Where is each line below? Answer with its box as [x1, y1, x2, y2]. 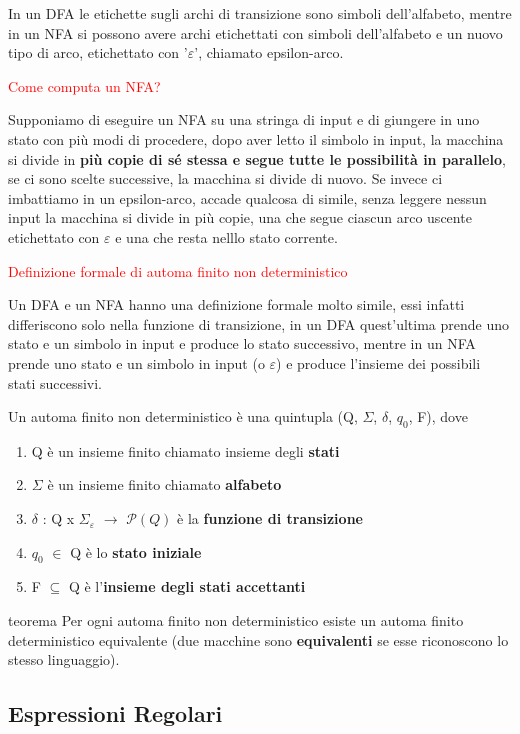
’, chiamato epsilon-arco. [194, 42, 344, 63]
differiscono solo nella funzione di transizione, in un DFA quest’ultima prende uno [8, 313, 509, 334]
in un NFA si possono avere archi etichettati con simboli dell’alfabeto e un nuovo [8, 22, 503, 43]
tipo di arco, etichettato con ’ [8, 42, 188, 63]
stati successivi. [8, 372, 103, 393]
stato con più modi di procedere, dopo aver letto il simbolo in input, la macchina [8, 128, 504, 149]
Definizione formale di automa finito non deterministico [8, 260, 348, 281]
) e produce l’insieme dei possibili [276, 352, 481, 373]
